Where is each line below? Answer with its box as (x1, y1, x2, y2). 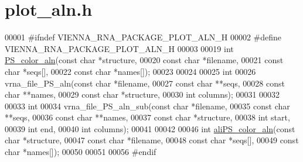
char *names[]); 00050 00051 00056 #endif (5, 146, 156, 158)
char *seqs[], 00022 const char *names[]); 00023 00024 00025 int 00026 (5, 65, 256, 77)
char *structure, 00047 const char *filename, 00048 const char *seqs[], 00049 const (5, 134, 299, 146)
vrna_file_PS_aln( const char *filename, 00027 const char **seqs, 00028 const (5, 77, 285, 89)
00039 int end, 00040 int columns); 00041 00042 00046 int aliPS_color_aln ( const (5, 122, 295, 135)
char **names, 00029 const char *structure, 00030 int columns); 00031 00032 (5, 88, 280, 101)
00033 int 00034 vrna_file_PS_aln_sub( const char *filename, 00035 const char (5, 99, 290, 112)
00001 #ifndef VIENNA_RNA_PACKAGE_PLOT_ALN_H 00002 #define (5, 31, 282, 43)
